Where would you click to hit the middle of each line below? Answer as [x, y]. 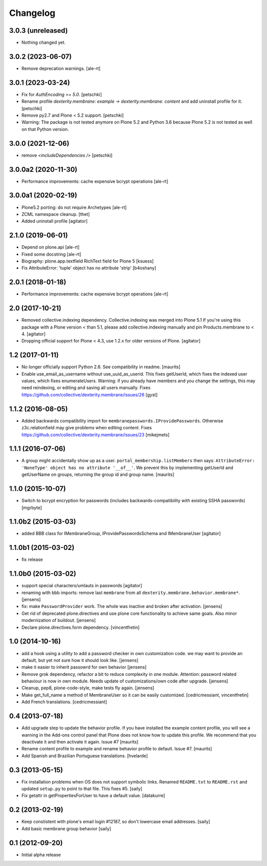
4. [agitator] [34, 334]
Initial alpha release [41, 855]
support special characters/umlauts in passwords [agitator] [82, 586]
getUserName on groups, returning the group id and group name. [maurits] [98, 474]
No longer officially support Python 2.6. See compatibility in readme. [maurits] [101, 367]
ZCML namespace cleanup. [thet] [56, 214]
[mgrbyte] [32, 507]
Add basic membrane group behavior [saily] [66, 828]
